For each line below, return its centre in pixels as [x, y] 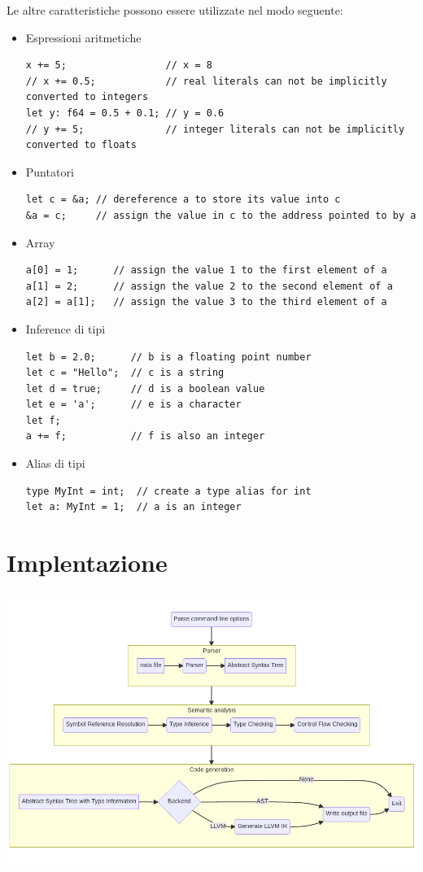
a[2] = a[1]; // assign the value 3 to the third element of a [206, 302]
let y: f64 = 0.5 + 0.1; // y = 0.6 [125, 113]
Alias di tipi [55, 463]
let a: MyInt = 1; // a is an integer [133, 507]
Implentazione [87, 562]
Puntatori [50, 171]
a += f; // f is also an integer [145, 436]
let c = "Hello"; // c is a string [125, 373]
